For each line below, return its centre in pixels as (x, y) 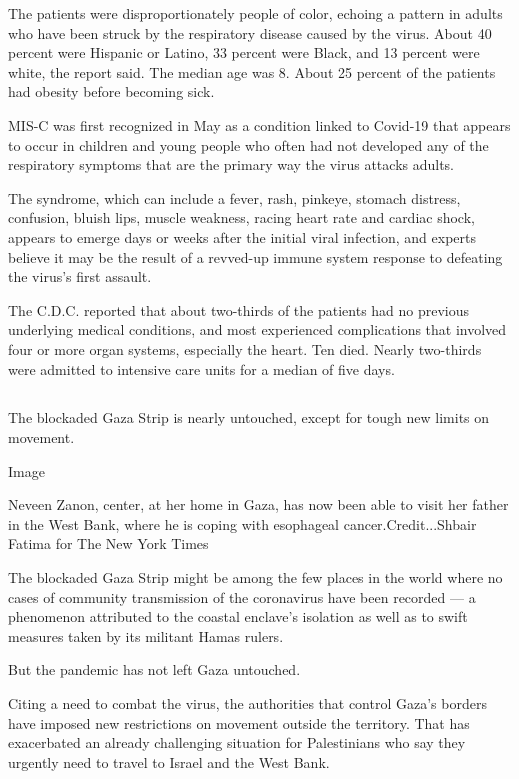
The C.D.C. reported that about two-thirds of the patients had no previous (239, 309)
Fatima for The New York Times (108, 543)
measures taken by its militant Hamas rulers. (146, 635)
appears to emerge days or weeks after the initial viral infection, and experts (242, 236)
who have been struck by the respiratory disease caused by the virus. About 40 (250, 32)
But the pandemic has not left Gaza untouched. (154, 669)
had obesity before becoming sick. (111, 91)
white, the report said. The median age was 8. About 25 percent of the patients (252, 71)
